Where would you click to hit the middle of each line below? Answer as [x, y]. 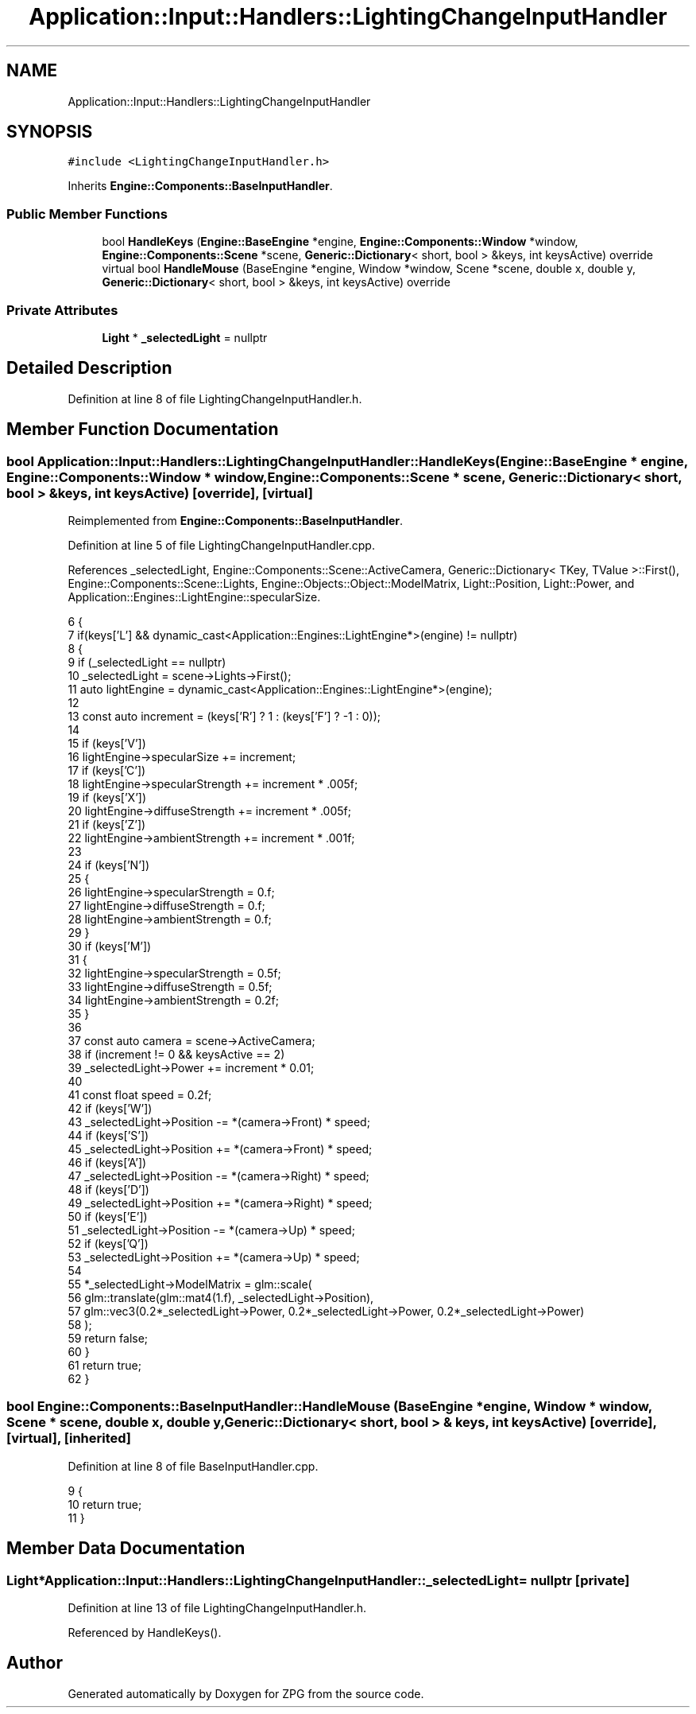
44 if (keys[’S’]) [108, 1135]
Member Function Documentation [143, 429]
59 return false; [108, 1338]
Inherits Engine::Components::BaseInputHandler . [200, 186]
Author [35, 1663]
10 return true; [105, 1504]
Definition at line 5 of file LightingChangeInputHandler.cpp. [221, 545]
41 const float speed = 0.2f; [140, 1095]
